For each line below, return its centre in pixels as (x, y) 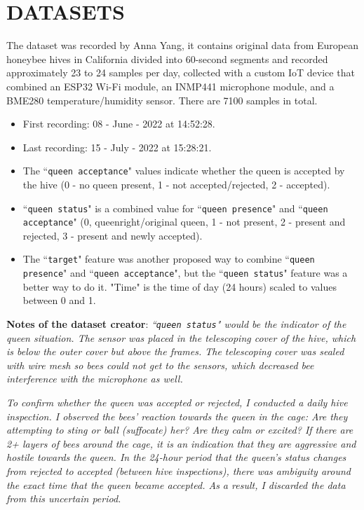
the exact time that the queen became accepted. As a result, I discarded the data (176, 484)
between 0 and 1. (59, 300)
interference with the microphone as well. (95, 379)
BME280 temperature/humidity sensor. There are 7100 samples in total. (162, 100)
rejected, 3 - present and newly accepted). (113, 235)
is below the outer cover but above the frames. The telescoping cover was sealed (175, 351)
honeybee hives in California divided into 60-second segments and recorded (167, 58)
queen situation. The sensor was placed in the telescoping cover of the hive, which (181, 337)
